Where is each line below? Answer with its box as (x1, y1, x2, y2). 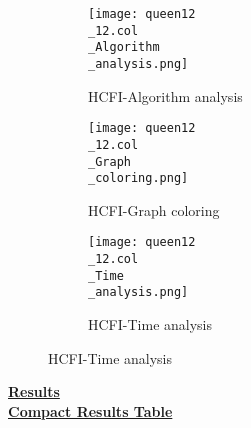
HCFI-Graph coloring (88, 199, 220, 220)
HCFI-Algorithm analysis (88, 85, 243, 106)
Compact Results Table (8, 400, 173, 421)
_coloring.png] (88, 171, 189, 186)
